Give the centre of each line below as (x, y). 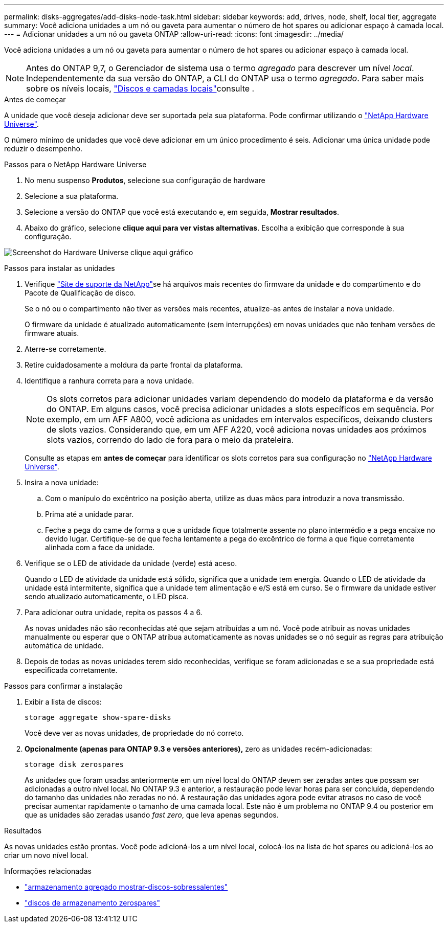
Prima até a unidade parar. (89, 514)
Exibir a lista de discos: (63, 702)
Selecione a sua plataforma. (72, 196)
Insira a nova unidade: (62, 482)
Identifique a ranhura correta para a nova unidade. (109, 381)
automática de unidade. (64, 646)
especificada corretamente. (71, 670)
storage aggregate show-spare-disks (98, 717)
